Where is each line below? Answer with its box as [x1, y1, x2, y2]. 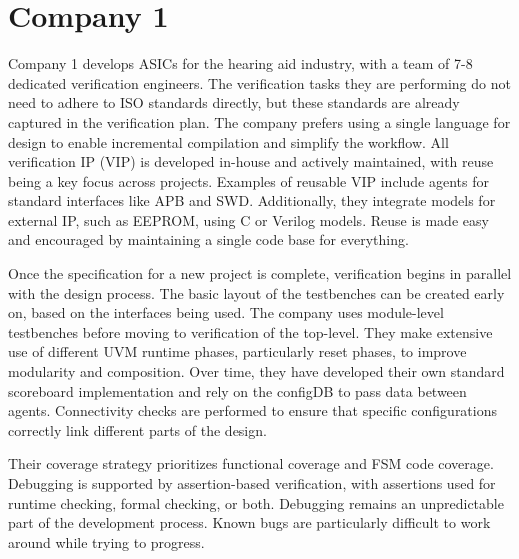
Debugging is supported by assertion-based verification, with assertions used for [8, 473, 496, 493]
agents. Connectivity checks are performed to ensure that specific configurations [8, 400, 498, 421]
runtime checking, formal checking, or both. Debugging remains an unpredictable [8, 492, 504, 513]
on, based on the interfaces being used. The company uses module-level [8, 302, 444, 323]
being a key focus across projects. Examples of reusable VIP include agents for [8, 170, 489, 191]
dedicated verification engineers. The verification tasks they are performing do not [8, 72, 511, 93]
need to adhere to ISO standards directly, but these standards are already [8, 92, 460, 113]
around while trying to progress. [8, 531, 205, 552]
